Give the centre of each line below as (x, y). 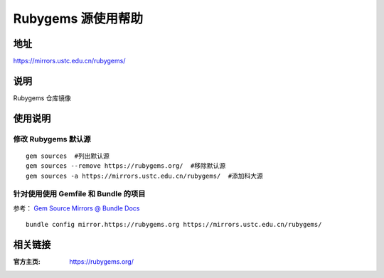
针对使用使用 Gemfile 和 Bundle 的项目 (79, 194)
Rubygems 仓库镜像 (42, 98)
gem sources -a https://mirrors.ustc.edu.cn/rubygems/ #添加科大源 (144, 176)
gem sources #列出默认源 (68, 156)
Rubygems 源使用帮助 (78, 18)
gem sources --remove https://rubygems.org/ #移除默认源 (126, 166)
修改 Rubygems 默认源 (52, 139)
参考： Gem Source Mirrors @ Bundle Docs (76, 208)
